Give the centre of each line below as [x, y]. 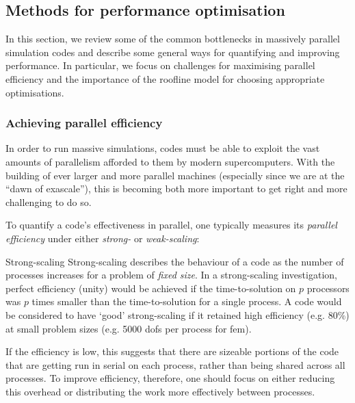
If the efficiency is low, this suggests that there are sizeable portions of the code [172, 351]
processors [328, 288]
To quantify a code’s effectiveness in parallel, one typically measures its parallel [171, 225]
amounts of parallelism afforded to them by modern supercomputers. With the [170, 161]
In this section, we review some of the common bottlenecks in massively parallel [173, 39]
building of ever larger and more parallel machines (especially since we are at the [175, 175]
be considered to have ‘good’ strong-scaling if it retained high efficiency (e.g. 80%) [177, 314]
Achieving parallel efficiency [84, 123]
